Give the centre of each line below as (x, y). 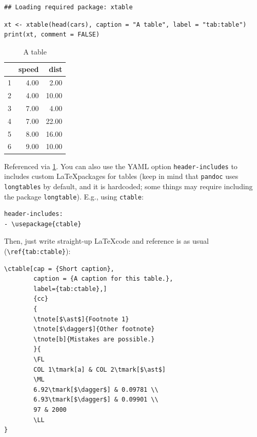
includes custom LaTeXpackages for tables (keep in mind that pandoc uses (121, 176)
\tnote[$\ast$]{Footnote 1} (81, 319)
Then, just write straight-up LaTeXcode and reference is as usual (106, 241)
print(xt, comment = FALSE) (52, 35)
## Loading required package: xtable (68, 7)
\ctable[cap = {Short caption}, (59, 269)
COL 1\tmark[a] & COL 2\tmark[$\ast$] (100, 369)
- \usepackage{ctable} (43, 224)
